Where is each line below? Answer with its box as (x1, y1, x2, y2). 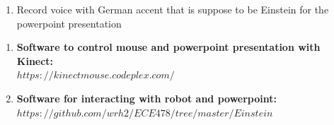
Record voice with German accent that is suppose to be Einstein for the (16, 2, 329, 16)
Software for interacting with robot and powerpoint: (16, 90, 277, 105)
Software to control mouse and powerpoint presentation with (16, 40, 321, 54)
